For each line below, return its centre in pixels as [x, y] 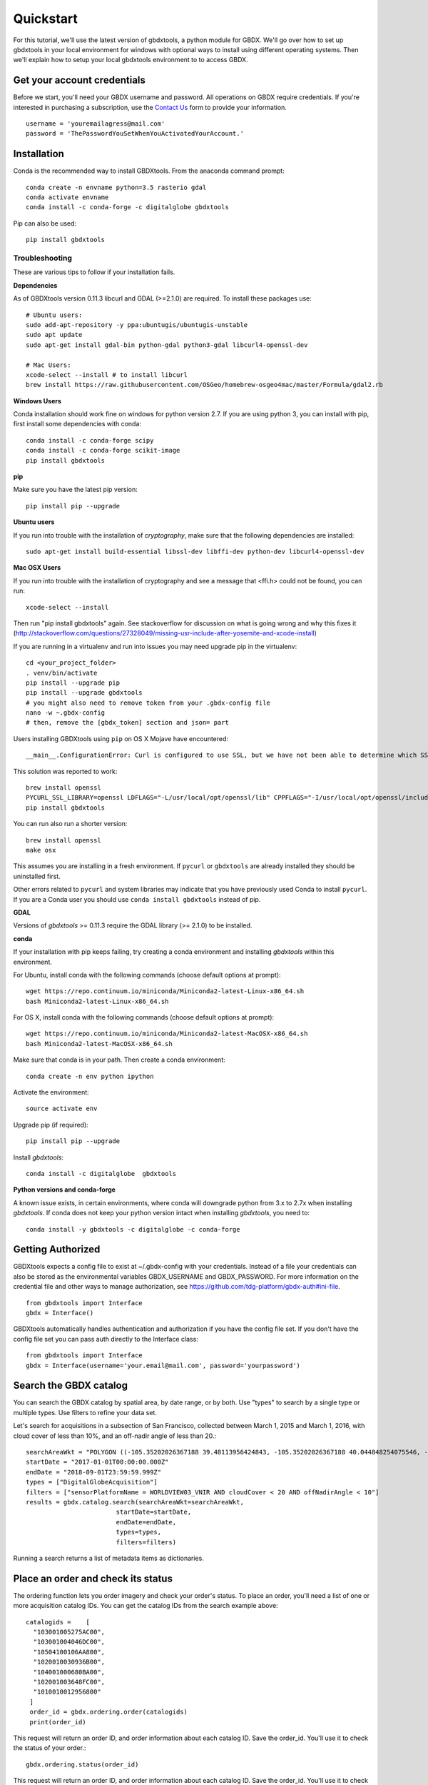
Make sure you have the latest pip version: [76, 490]
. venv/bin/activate [62, 673]
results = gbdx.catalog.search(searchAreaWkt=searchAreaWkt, [135, 1502]
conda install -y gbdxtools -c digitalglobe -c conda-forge [133, 1229]
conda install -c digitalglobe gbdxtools [101, 1173]
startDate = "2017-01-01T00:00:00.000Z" [97, 1462]
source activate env [62, 1109]
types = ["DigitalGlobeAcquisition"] [92, 1482]
